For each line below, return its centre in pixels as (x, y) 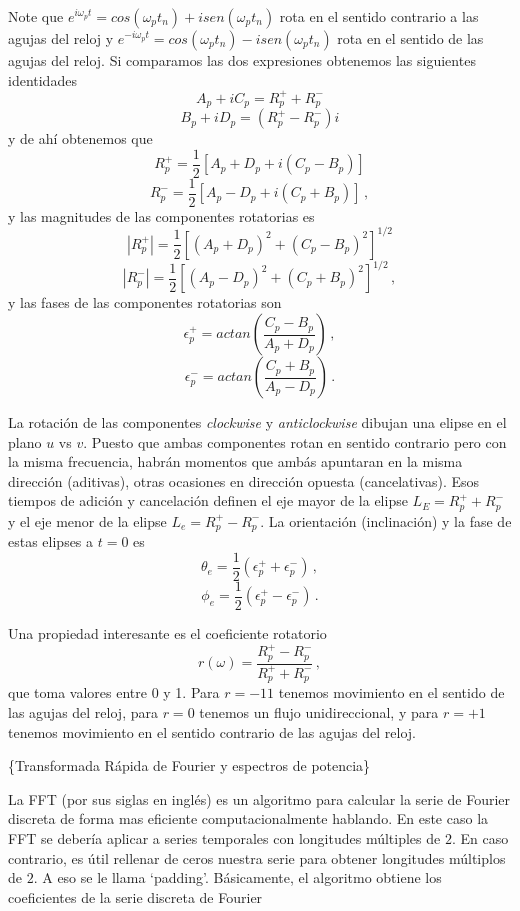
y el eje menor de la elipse (87, 520)
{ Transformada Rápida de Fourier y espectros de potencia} (189, 765)
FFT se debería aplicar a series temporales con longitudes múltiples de (224, 837)
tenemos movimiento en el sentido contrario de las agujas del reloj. (212, 731)
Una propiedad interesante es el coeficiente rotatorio (167, 633)
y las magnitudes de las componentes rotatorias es (161, 215)
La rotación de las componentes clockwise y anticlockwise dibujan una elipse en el (257, 422)
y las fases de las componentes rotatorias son (145, 302)
